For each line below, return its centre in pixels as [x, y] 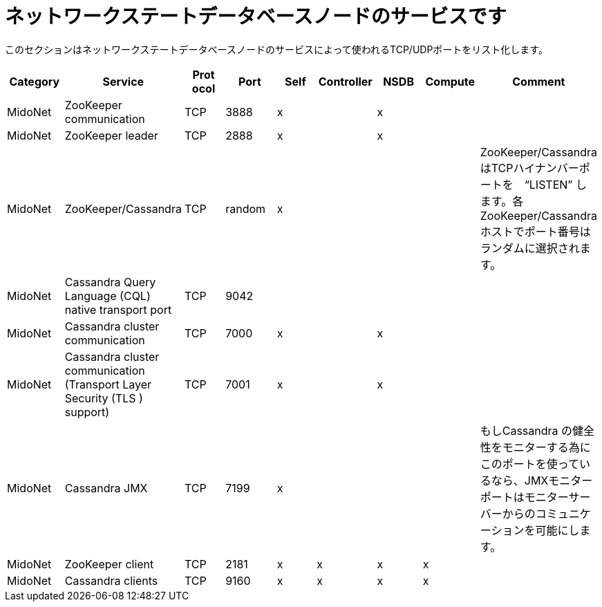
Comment [539, 81]
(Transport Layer [108, 384]
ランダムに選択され [530, 248]
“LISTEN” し [555, 184]
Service [123, 81]
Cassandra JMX [106, 488]
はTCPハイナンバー [529, 168]
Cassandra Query [110, 282]
